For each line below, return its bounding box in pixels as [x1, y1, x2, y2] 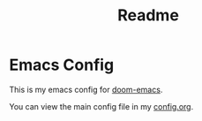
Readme [117, 5, 179, 26]
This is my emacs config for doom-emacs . [9, 84, 163, 95]
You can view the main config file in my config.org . [9, 101, 194, 111]
